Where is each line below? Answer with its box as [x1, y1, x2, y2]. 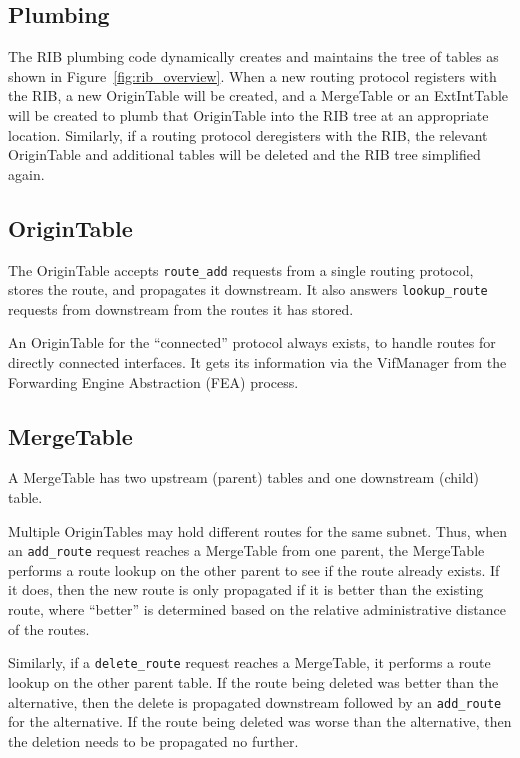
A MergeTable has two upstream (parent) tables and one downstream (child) [8, 467, 480, 488]
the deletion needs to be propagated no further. [8, 730, 299, 751]
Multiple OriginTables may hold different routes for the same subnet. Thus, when [8, 520, 508, 541]
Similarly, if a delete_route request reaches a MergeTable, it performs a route [8, 652, 491, 673]
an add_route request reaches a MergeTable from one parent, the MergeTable [8, 540, 485, 561]
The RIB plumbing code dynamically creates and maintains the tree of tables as [8, 46, 499, 67]
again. [8, 163, 45, 184]
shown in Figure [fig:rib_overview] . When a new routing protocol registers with [8, 65, 497, 86]
